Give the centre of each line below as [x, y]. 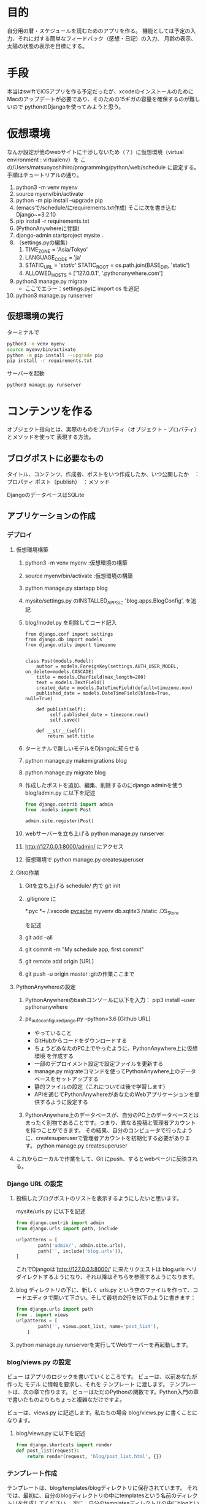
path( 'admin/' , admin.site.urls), [82, 1245]
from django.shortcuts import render [64, 1445]
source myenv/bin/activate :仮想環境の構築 [79, 576]
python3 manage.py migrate [51, 281]
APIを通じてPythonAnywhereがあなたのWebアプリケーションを [114, 1094]
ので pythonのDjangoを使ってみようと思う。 [68, 106]
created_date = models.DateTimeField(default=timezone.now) [115, 688]
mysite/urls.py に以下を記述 [51, 1211]
